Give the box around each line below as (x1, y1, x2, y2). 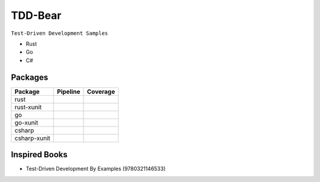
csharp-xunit (14, 134, 50, 142)
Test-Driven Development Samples (11, 30, 108, 37)
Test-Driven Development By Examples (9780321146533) (25, 165, 166, 173)
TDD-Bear (11, 9, 62, 22)
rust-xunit (14, 103, 42, 111)
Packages (11, 72, 49, 82)
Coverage (87, 87, 116, 96)
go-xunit (14, 118, 39, 126)
